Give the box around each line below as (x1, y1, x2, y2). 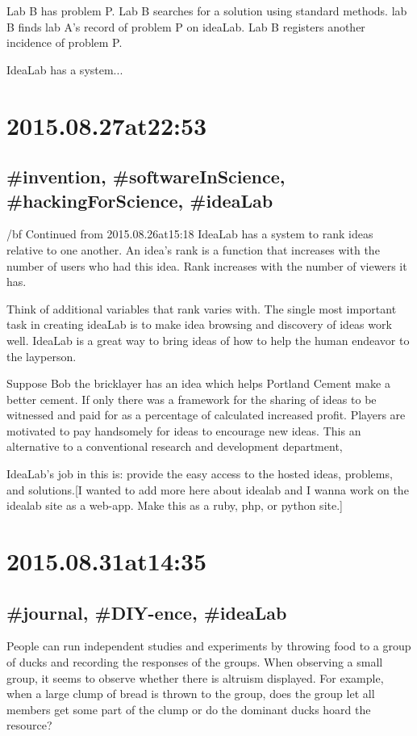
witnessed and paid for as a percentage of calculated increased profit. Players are (6, 406, 406, 423)
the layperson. (6, 347, 77, 364)
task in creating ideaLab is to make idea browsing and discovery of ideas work (6, 316, 392, 333)
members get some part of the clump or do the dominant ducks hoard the (6, 700, 371, 717)
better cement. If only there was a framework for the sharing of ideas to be (6, 390, 377, 407)
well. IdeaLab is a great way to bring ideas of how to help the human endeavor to (6, 331, 410, 348)
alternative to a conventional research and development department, (6, 438, 343, 455)
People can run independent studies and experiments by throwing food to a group (6, 637, 411, 654)
